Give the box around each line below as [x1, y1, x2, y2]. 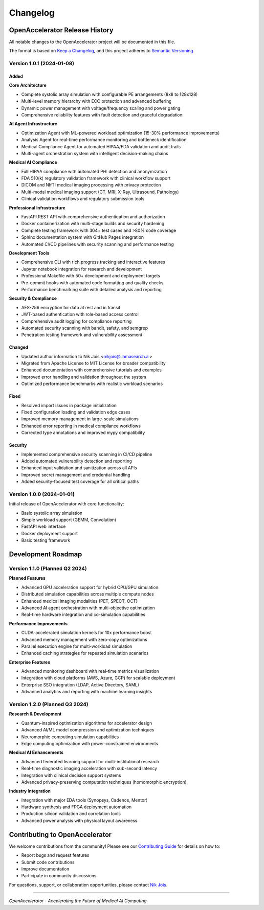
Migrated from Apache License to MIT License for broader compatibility [21, 360, 166, 366]
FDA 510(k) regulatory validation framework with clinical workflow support [21, 175, 171, 181]
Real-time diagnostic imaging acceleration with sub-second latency [21, 766, 157, 772]
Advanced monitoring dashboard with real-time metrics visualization [21, 668, 159, 674]
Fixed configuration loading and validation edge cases [21, 409, 131, 415]
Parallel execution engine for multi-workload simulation [21, 643, 132, 649]
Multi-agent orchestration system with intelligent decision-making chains [21, 150, 169, 156]
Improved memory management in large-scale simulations [21, 416, 139, 422]
